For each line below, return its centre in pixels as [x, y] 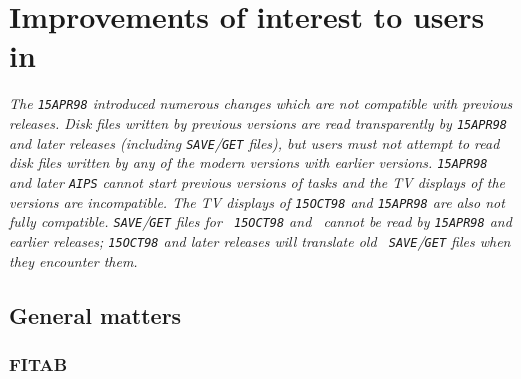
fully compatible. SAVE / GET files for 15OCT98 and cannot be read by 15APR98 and [260, 221]
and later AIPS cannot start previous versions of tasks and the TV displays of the [257, 181]
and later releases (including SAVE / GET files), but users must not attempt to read [254, 142]
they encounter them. [73, 260]
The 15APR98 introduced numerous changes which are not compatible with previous [261, 103]
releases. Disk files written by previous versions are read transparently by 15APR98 [258, 122]
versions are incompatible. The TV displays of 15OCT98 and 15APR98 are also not [257, 201]
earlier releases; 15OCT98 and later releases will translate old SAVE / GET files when [260, 240]
